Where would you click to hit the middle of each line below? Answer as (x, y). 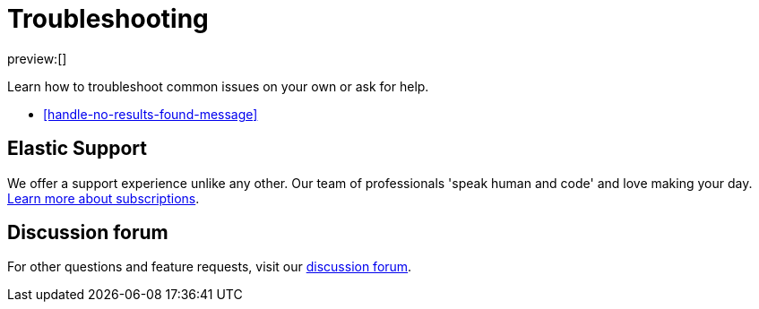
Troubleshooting (108, 19)
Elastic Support (77, 149)
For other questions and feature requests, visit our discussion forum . (210, 267)
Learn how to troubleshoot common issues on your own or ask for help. (218, 86)
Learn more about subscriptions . (103, 198)
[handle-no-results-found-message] (151, 114)
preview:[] (37, 58)
